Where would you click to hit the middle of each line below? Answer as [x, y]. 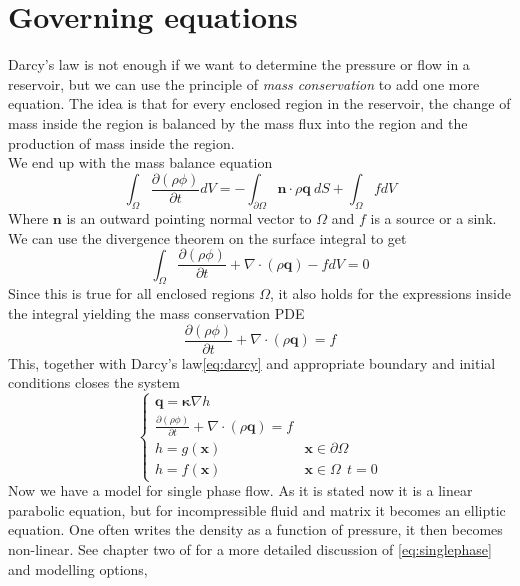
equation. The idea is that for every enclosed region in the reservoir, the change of [259, 103]
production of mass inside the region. [121, 142]
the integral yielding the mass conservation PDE [156, 313]
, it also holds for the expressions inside [390, 293]
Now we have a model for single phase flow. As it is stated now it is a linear [240, 490]
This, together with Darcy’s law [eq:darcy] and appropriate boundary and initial [252, 362]
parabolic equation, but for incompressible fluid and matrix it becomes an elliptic [257, 509]
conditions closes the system [94, 382]
